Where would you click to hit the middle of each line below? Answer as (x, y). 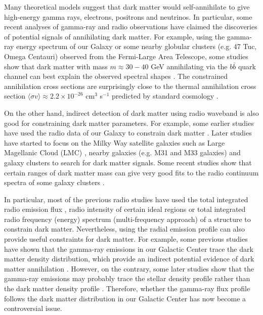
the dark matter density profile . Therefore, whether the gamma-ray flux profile (127, 288)
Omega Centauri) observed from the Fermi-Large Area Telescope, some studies (126, 56)
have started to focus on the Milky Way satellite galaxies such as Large (115, 142)
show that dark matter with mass (56, 66)
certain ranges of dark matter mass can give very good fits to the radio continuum (131, 172)
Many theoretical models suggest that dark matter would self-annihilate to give (127, 7)
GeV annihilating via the (189, 66)
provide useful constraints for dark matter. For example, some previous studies (126, 239)
